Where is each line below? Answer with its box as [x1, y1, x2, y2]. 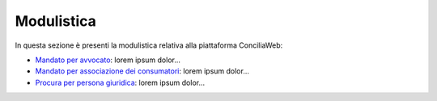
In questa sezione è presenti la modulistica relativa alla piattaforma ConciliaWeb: [15, 40, 283, 50]
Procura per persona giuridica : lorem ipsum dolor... [35, 78, 206, 87]
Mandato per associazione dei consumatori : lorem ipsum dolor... [35, 66, 250, 76]
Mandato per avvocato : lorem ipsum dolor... [35, 55, 181, 65]
